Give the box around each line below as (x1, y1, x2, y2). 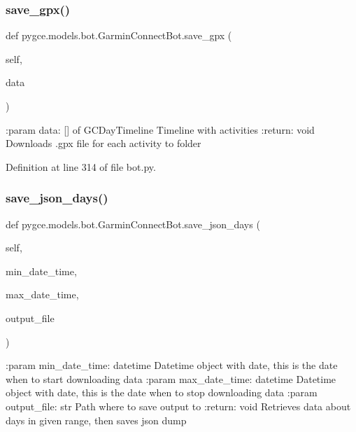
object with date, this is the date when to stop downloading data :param (6, 385, 318, 400)
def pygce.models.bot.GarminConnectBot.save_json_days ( (6, 216, 260, 231)
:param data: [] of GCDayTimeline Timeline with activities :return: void (6, 122, 315, 137)
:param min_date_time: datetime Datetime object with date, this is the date (6, 358, 338, 372)
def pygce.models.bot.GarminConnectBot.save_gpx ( (6, 28, 232, 43)
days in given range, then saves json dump (6, 412, 187, 427)
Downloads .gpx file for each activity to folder (6, 136, 201, 151)
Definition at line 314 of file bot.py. (6, 159, 156, 174)
